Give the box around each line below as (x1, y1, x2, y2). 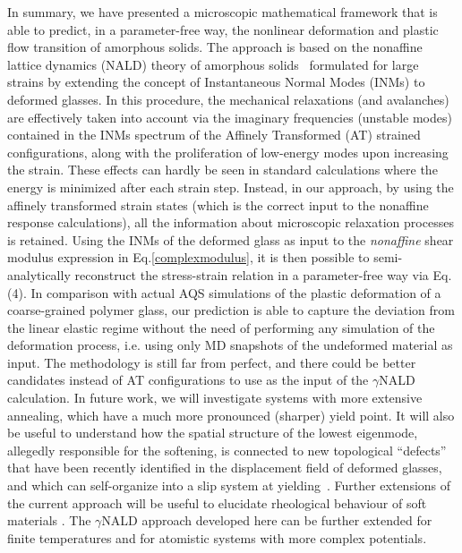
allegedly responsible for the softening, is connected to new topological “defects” (7, 440, 447, 459)
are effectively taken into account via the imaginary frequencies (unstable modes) (7, 107, 452, 126)
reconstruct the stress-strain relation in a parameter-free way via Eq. (74, 265, 452, 284)
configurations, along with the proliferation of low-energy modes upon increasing (7, 142, 449, 161)
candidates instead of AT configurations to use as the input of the (7, 370, 369, 389)
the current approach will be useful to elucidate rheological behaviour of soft (7, 493, 427, 512)
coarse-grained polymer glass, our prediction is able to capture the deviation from (7, 301, 455, 319)
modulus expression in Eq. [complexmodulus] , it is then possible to (7, 248, 370, 267)
